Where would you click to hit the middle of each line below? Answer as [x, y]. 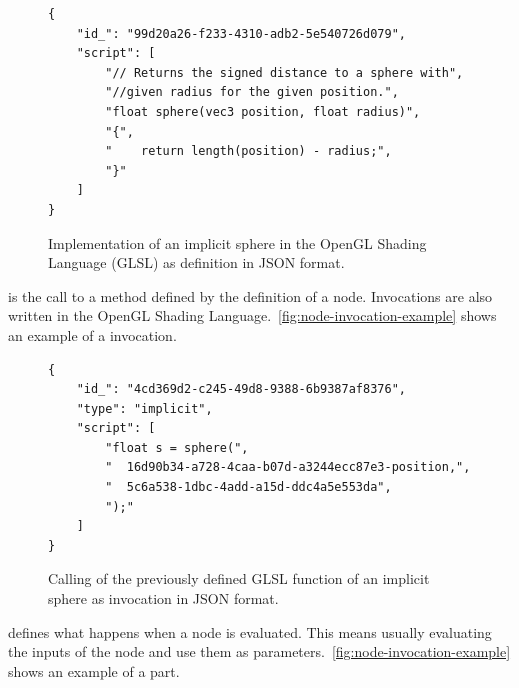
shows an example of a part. [94, 670]
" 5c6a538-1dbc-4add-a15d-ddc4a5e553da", [248, 487]
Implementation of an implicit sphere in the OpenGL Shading [237, 242]
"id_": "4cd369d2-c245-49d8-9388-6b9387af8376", [241, 389]
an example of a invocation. [92, 334]
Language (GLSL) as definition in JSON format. [196, 262]
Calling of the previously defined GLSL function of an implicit [239, 578]
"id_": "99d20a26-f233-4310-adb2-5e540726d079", [241, 33]
